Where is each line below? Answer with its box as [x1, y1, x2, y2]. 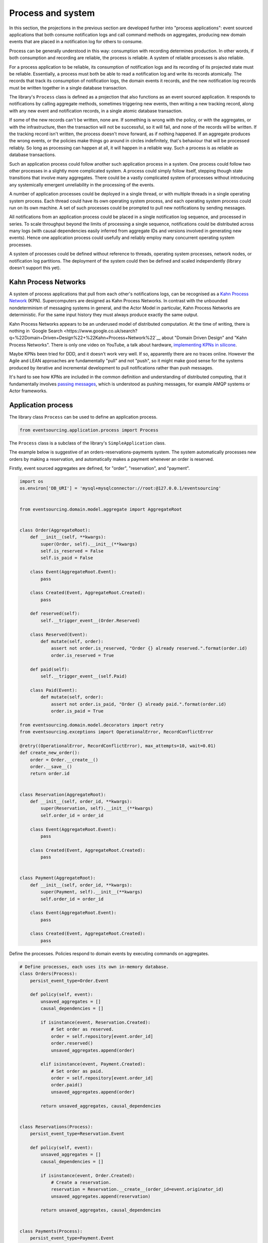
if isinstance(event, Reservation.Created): [40, 1019, 151, 1025]
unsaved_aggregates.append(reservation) [51, 1193, 151, 1199]
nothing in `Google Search [9, 328, 63, 334]
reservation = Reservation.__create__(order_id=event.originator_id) [51, 1186, 224, 1192]
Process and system [9, 7, 95, 18]
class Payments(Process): [19, 1228, 83, 1234]
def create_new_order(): [19, 750, 80, 756]
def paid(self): [30, 666, 69, 672]
